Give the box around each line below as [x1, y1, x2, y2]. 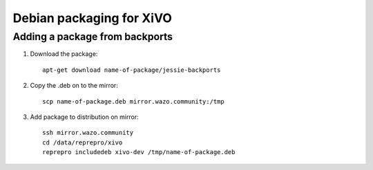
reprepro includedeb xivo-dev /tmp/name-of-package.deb [42, 149, 236, 156]
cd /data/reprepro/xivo [42, 138, 123, 147]
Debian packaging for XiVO [12, 10, 173, 26]
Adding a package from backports [12, 30, 173, 43]
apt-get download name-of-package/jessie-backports [42, 66, 221, 74]
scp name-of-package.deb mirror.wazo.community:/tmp [42, 97, 224, 105]
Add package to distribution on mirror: [30, 113, 139, 121]
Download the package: [30, 50, 98, 58]
